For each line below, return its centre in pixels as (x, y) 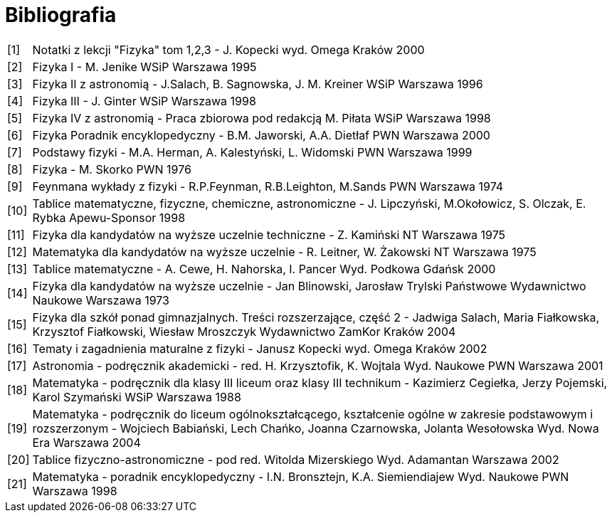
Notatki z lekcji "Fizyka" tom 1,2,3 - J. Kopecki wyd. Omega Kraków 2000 (228, 49)
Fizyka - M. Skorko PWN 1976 (112, 169)
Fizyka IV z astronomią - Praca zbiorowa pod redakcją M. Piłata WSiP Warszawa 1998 (262, 118)
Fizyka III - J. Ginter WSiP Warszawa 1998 (144, 101)
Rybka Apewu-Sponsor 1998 (109, 217)
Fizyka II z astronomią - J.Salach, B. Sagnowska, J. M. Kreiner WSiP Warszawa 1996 (258, 84)
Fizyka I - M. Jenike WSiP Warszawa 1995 (144, 67)
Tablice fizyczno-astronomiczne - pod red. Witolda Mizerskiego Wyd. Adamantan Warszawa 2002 (296, 459)
